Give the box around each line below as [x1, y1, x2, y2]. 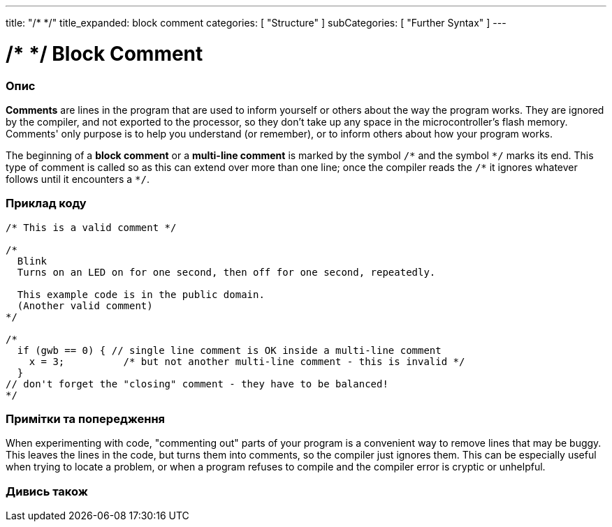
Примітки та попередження [6, 412, 166, 426]
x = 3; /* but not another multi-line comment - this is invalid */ [29, 355, 465, 367]
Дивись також [6, 484, 88, 498]
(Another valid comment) [17, 299, 153, 311]
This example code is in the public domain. [17, 288, 265, 300]
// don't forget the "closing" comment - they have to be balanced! [6, 378, 388, 389]
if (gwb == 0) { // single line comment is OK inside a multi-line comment [17, 344, 442, 356]
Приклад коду [6, 196, 87, 211]
